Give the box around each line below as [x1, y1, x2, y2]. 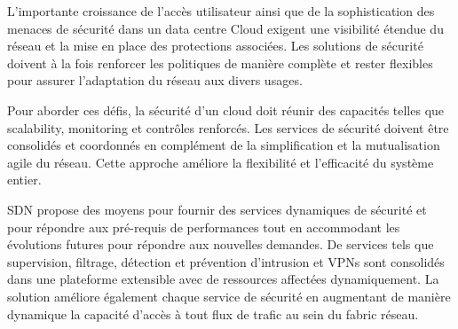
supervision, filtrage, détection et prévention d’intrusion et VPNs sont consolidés [7, 252, 445, 270]
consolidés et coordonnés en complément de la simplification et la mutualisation [7, 136, 440, 154]
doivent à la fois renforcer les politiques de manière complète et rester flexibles [7, 53, 433, 72]
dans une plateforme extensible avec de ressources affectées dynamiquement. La [7, 270, 439, 288]
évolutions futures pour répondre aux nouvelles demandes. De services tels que [7, 235, 434, 254]
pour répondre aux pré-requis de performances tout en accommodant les [7, 217, 400, 236]
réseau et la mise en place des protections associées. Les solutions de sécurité [7, 36, 423, 55]
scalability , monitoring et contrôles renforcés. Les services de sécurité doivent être [7, 118, 449, 137]
